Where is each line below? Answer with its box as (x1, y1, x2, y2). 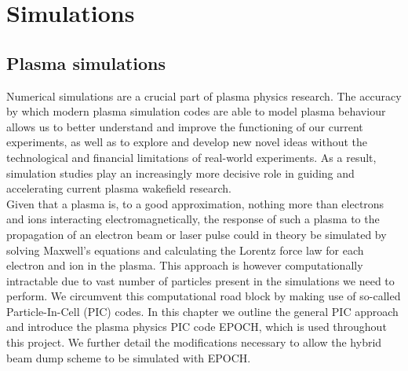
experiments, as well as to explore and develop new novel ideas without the (6, 134, 368, 150)
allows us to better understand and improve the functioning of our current (6, 118, 363, 134)
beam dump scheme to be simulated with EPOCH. (6, 349, 251, 365)
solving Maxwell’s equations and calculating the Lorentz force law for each (6, 241, 364, 258)
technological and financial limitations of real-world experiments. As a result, (6, 149, 377, 165)
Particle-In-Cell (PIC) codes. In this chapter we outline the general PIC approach (6, 303, 399, 319)
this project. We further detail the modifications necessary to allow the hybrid (6, 334, 382, 351)
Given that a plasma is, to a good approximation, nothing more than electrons (6, 195, 384, 211)
